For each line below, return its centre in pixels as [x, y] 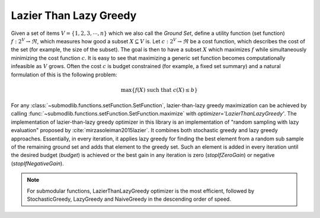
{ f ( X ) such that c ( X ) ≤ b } [164, 90]
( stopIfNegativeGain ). [38, 163]
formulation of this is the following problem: [64, 75]
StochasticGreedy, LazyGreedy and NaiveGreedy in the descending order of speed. [129, 199]
